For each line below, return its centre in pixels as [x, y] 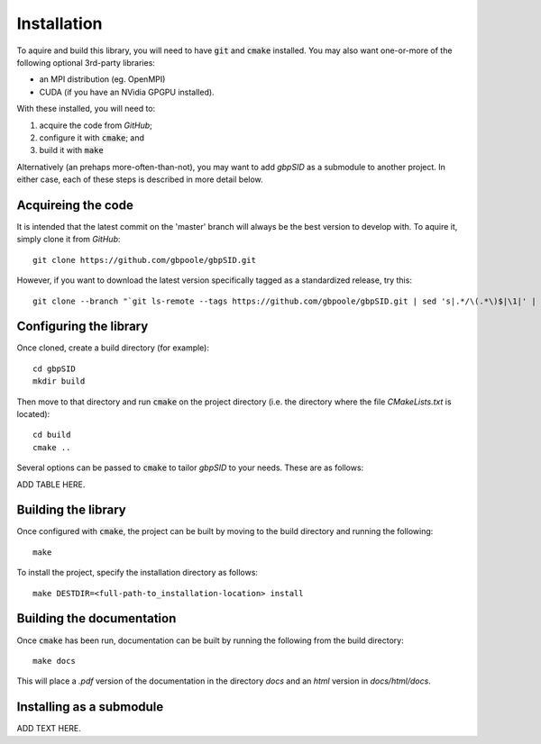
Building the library [71, 510]
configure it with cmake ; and [92, 137]
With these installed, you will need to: [86, 109]
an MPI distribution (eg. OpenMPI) [102, 79]
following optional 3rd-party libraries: [86, 62]
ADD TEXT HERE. [49, 729]
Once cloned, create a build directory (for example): [113, 348]
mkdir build [59, 381]
